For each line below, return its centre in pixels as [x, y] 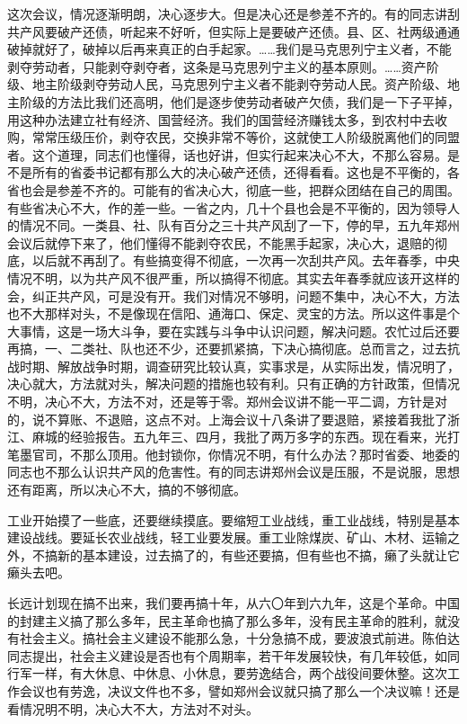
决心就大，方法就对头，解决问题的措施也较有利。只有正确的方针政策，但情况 [233, 384]
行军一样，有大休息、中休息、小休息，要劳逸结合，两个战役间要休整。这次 [227, 673]
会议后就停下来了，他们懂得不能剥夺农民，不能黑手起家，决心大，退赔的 [221, 242]
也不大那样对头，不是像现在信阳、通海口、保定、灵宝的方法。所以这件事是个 [233, 313]
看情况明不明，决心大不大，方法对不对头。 [133, 708]
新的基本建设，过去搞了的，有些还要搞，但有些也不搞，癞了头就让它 [258, 554]
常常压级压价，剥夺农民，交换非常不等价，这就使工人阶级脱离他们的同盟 [246, 137]
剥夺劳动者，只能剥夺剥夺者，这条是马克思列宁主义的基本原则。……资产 [217, 66]
